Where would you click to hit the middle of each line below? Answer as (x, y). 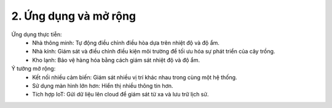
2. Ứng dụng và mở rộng (74, 16)
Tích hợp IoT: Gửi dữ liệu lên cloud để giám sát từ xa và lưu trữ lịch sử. (121, 94)
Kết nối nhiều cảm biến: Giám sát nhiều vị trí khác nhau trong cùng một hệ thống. (135, 77)
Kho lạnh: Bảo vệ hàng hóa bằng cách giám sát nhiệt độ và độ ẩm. (116, 60)
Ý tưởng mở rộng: (34, 69)
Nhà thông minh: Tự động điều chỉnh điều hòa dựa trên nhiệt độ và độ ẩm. (126, 42)
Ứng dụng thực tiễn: (37, 34)
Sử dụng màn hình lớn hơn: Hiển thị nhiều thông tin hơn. (103, 85)
